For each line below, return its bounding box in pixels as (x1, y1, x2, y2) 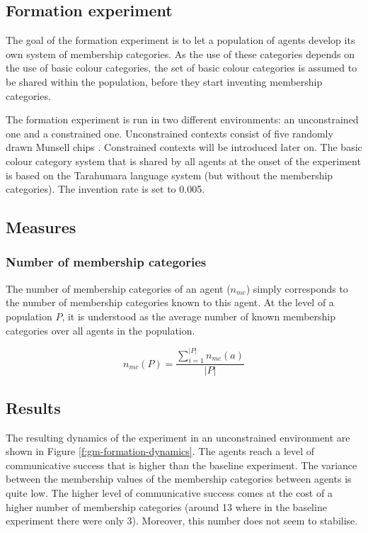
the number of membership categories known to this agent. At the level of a (6, 295, 334, 310)
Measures (6, 216, 76, 238)
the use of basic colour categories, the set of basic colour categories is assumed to (6, 60, 357, 75)
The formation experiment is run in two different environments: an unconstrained (6, 112, 359, 127)
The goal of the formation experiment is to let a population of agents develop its (6, 33, 355, 47)
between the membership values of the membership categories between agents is (6, 471, 352, 486)
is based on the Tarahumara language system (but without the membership (6, 167, 333, 182)
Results (6, 396, 61, 418)
